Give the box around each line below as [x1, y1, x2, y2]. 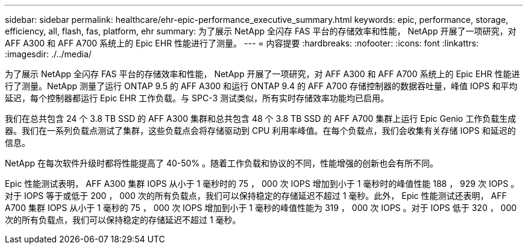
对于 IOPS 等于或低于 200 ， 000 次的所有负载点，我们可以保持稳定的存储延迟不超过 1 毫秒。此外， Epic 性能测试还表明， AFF [5, 191, 507, 201]
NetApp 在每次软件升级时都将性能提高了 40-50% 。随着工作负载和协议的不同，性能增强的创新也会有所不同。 [5, 158, 439, 168]
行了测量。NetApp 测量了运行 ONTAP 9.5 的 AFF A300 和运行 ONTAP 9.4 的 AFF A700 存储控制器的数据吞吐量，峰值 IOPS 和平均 [5, 81, 518, 91]
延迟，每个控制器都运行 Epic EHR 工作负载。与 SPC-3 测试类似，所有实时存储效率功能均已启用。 [5, 93, 389, 103]
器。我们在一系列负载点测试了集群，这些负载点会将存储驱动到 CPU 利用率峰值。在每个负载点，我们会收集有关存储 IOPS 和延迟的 [5, 125, 516, 136]
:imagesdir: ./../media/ [5, 49, 92, 59]
